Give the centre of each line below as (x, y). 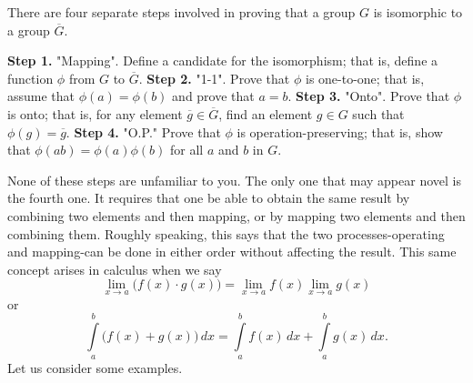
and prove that (213, 96)
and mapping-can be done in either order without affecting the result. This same (232, 252)
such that (378, 113)
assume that (41, 96)
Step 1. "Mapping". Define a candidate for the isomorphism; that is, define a (223, 60)
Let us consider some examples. (95, 368)
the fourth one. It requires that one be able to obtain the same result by (209, 198)
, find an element (266, 113)
